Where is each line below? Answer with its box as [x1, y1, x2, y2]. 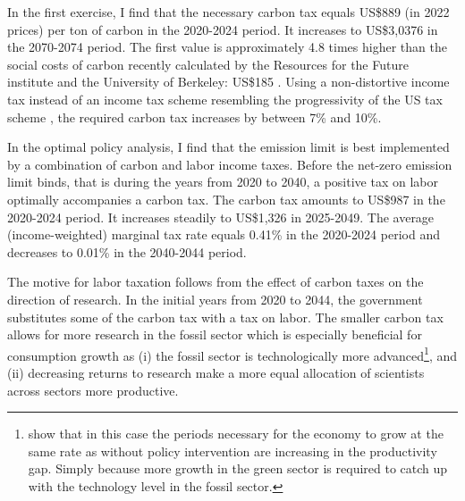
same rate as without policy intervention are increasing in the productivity [28, 441, 437, 460]
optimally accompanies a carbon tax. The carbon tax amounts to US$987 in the [7, 189, 445, 208]
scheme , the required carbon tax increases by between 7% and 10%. [7, 107, 382, 126]
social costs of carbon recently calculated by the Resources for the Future [7, 54, 409, 73]
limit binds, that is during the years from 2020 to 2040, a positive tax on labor [7, 172, 438, 191]
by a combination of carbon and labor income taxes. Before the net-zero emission [7, 154, 452, 173]
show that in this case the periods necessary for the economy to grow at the [28, 424, 444, 443]
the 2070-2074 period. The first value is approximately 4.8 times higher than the [7, 38, 447, 56]
